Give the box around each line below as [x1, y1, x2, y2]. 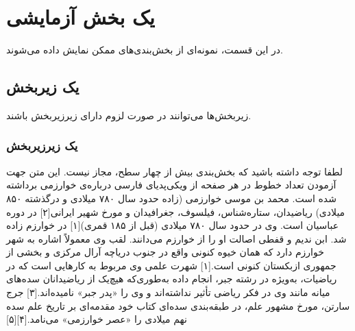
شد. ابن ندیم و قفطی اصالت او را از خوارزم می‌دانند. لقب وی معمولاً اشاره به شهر [6, 231, 347, 245]
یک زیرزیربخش [6, 137, 78, 154]
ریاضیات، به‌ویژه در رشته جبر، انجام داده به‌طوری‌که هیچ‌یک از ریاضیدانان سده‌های [6, 271, 337, 286]
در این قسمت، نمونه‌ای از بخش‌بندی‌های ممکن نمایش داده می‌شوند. [6, 42, 283, 57]
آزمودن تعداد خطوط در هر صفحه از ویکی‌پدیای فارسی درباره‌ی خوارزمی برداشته [6, 177, 336, 192]
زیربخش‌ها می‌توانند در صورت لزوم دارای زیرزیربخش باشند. [6, 108, 252, 122]
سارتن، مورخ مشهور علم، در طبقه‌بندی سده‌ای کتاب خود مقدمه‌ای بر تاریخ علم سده [6, 298, 350, 312]
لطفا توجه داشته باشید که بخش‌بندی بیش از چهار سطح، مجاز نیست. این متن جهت [6, 164, 343, 178]
